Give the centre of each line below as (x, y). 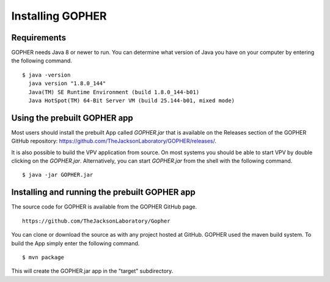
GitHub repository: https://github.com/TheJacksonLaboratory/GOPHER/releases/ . (114, 141)
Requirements (39, 38)
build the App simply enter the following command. (75, 243)
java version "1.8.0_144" (67, 83)
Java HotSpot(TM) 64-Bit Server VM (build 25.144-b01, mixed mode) (132, 101)
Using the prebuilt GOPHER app (72, 118)
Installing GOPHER (59, 16)
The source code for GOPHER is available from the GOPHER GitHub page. (104, 207)
